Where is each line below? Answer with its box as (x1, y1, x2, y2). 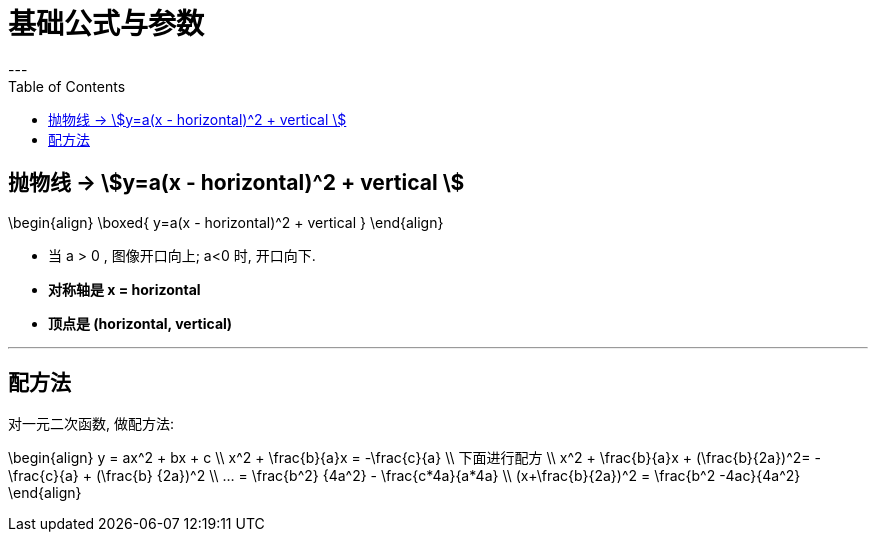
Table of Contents (8, 77, 126, 95)
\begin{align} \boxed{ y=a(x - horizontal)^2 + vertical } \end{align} (8, 213, 444, 231)
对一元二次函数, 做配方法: (8, 415, 175, 433)
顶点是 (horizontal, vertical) (48, 314, 233, 332)
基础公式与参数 (8, 7, 205, 41)
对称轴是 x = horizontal (48, 280, 201, 298)
